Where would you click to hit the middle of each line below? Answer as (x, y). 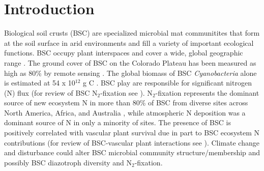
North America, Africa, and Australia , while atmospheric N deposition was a (125, 112)
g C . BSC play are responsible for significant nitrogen (167, 83)
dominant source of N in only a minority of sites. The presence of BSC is (118, 122)
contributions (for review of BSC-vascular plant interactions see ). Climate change (132, 142)
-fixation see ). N (126, 92)
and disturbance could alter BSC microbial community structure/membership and (132, 152)
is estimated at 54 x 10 (40, 83)
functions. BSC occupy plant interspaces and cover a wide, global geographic (124, 53)
